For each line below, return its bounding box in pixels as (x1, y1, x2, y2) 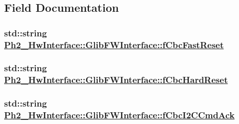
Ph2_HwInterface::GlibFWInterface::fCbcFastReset (4, 38, 224, 51)
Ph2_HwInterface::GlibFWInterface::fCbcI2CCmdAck (4, 109, 235, 121)
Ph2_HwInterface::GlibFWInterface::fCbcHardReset (4, 73, 228, 86)
